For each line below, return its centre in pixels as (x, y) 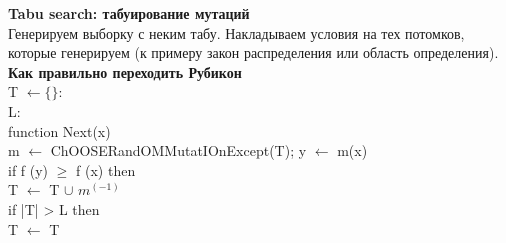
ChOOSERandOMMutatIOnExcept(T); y (178, 150)
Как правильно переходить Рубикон (125, 71)
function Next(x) (59, 130)
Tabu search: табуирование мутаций (129, 13)
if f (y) (28, 169)
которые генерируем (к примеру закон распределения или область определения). (253, 52)
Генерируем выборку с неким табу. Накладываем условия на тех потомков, (236, 32)
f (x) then (106, 169)
